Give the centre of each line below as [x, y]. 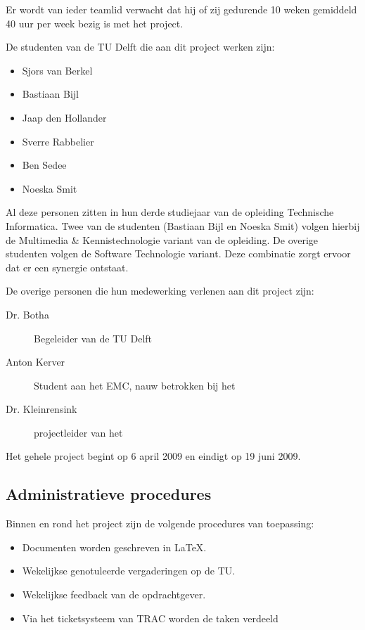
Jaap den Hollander [64, 117]
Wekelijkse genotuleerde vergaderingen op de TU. [129, 571]
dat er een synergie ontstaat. [67, 267]
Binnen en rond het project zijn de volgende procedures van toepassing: [160, 523]
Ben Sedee [44, 165]
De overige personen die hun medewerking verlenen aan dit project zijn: [160, 291]
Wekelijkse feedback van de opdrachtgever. [114, 594]
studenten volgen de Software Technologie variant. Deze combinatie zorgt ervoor [178, 253]
